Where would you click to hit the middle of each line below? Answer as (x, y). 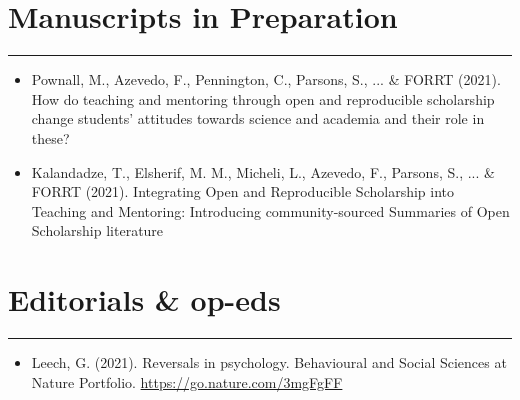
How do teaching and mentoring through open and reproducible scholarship (263, 98)
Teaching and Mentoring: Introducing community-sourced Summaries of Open (270, 210)
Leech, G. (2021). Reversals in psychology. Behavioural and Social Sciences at (269, 362)
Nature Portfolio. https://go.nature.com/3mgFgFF (187, 381)
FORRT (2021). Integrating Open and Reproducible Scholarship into (242, 191)
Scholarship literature (97, 230)
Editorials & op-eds (144, 299)
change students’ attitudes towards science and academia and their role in (258, 118)
